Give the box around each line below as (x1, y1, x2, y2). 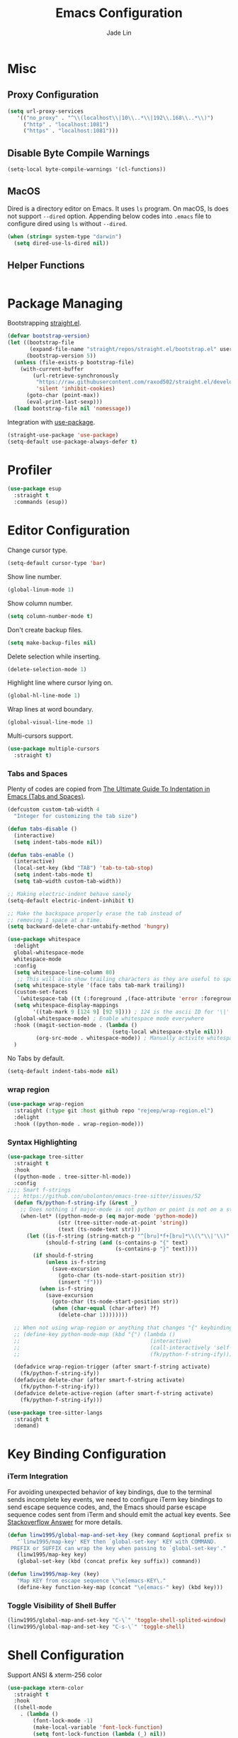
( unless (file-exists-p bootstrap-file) (13, 359, 135, 366)
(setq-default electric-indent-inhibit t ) (7, 897, 135, 904)
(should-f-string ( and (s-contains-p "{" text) (45, 1239, 189, 1246)
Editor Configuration (7, 522, 130, 539)
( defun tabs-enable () (7, 851, 74, 858)
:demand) (13, 1423, 40, 1430)
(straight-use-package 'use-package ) (7, 431, 119, 439)
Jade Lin (106, 28, 132, 37)
